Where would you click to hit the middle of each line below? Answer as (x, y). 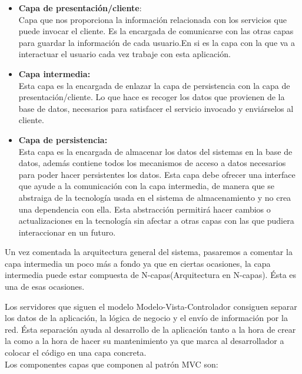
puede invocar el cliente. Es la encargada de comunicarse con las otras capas (156, 31)
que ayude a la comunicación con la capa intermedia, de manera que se (146, 186)
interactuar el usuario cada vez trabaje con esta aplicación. (125, 54)
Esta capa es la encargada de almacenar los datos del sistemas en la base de (155, 151)
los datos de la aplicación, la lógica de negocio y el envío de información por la (146, 318)
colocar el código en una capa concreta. (76, 353)
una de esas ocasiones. (45, 287)
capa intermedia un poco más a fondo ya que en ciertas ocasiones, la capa (138, 263)
